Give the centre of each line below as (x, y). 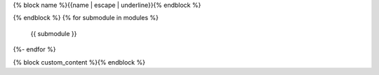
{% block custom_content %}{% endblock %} (79, 62)
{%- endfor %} (34, 49)
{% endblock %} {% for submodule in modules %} (86, 18)
